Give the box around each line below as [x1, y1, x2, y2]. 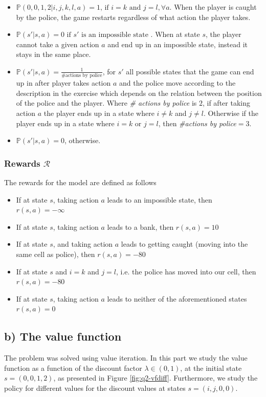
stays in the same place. [16, 49, 91, 59]
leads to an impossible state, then [107, 194, 212, 205]
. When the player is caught [169, 2, 257, 12]
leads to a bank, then [107, 221, 174, 232]
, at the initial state [180, 362, 242, 373]
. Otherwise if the [203, 108, 258, 118]
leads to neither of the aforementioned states [107, 293, 247, 304]
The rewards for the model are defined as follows [4, 177, 157, 188]
